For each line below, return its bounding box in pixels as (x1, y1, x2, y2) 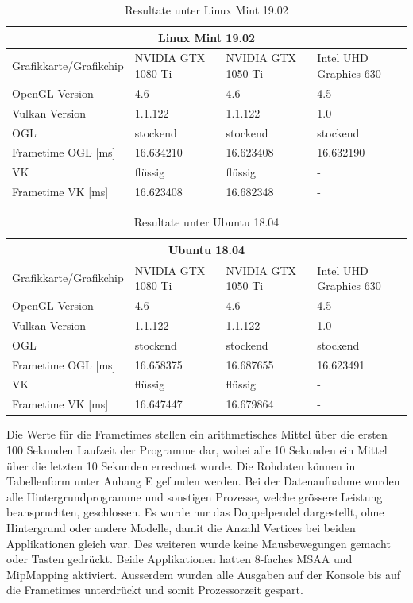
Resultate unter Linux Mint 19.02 (125, 2, 288, 17)
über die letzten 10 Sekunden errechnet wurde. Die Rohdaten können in (6, 457, 356, 474)
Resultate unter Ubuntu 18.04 (133, 214, 280, 230)
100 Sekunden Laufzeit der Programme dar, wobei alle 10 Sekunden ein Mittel (6, 441, 388, 458)
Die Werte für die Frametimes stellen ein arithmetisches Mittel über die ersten (6, 426, 388, 443)
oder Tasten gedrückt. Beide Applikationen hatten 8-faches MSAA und (6, 551, 353, 567)
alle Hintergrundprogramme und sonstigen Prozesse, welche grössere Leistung (6, 488, 383, 504)
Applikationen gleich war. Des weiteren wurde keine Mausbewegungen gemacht (6, 535, 391, 551)
